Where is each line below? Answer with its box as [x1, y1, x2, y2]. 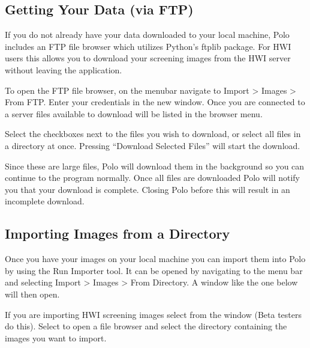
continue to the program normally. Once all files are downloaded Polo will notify [5, 171, 300, 184]
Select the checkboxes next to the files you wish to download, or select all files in [5, 127, 301, 140]
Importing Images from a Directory [5, 224, 230, 243]
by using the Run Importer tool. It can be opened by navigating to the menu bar [5, 264, 303, 276]
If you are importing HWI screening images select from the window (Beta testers [5, 308, 302, 320]
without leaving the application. [5, 63, 122, 76]
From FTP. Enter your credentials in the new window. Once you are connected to [5, 96, 305, 108]
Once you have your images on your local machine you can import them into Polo [5, 252, 306, 265]
